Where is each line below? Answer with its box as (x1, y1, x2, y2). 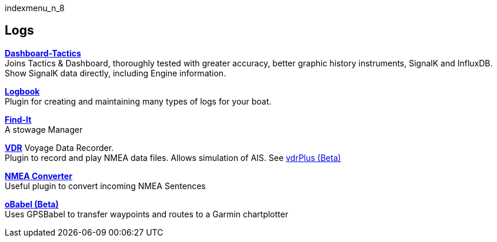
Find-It (5, 114, 32, 125)
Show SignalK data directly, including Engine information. (5, 68, 226, 78)
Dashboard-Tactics (5, 48, 81, 58)
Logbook (5, 86, 40, 96)
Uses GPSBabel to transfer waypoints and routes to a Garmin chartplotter (5, 209, 288, 219)
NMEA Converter (5, 170, 72, 181)
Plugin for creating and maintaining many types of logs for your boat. (5, 96, 272, 106)
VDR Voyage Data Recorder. (5, 142, 114, 153)
